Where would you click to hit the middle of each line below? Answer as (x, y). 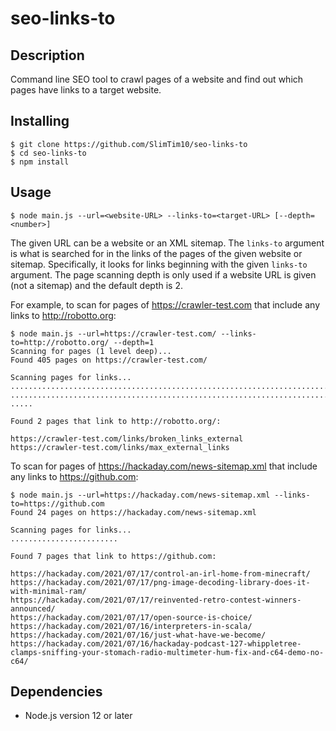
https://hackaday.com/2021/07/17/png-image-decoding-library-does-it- (160, 582)
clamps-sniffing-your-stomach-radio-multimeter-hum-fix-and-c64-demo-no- (167, 652)
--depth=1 (134, 342)
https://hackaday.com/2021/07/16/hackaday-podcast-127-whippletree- (156, 643)
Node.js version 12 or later (78, 716)
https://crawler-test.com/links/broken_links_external (127, 438)
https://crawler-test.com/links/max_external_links (120, 447)
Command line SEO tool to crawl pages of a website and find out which (157, 79)
